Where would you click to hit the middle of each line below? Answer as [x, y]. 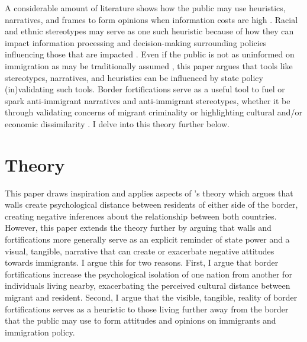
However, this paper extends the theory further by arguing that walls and [138, 228]
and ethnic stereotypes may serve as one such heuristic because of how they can [149, 31]
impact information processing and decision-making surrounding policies [136, 42]
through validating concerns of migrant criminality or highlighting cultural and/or [153, 112]
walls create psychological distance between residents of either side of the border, [151, 204]
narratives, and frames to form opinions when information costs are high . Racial [151, 19]
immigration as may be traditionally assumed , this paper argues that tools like [149, 65]
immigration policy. [40, 332]
